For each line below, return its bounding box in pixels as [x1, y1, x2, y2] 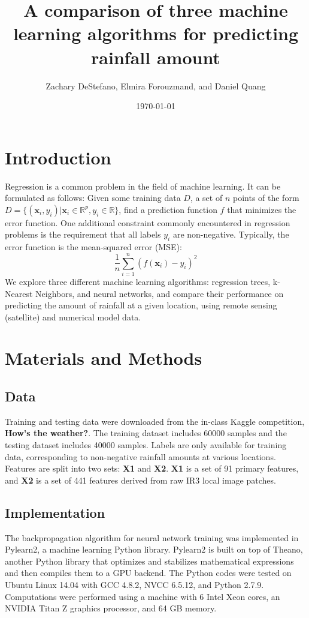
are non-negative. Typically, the [172, 228, 289, 241]
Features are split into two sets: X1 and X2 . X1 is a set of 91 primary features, [5, 462, 299, 475]
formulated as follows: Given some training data [5, 191, 181, 204]
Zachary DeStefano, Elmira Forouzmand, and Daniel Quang [46, 79, 266, 92]
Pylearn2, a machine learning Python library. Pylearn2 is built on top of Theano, [5, 543, 303, 556]
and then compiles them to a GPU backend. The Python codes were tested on [5, 566, 292, 579]
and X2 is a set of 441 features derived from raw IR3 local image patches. [5, 473, 276, 486]
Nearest [5, 287, 33, 299]
